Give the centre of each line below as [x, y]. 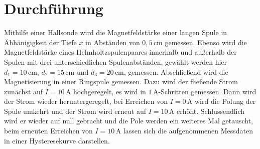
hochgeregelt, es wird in [110, 91]
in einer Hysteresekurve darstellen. [57, 140]
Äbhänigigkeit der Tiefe [40, 42]
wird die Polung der [225, 101]
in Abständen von [113, 42]
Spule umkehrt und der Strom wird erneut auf [75, 111]
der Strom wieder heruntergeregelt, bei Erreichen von [86, 101]
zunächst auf [24, 91]
